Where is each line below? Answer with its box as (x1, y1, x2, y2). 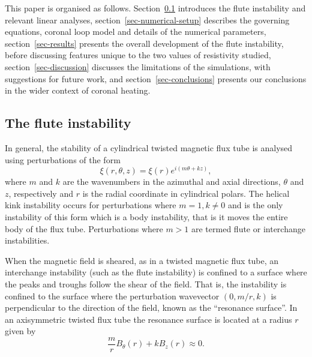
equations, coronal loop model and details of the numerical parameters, (5, 25, 266, 38)
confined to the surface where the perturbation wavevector (5, 289, 220, 302)
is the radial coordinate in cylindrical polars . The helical (82, 187, 290, 199)
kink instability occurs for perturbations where (5, 199, 176, 211)
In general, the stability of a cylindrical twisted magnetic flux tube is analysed (5, 141, 293, 154)
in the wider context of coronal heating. (5, 84, 151, 97)
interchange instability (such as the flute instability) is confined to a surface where (5, 266, 307, 278)
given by (5, 325, 36, 337)
